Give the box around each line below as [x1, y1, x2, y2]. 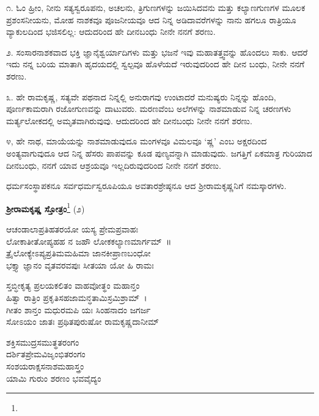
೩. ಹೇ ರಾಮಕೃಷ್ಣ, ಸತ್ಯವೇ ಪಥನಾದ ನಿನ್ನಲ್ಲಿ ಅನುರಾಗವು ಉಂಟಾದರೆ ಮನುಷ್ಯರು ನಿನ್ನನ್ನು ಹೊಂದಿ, [6, 90, 276, 103]
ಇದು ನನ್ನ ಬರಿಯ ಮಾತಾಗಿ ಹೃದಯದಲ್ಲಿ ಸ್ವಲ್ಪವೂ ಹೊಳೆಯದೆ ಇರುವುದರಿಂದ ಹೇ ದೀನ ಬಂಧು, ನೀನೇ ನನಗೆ [6, 58, 304, 70]
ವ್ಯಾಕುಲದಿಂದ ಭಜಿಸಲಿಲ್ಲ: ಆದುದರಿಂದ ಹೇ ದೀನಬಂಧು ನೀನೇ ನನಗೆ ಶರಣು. [6, 25, 216, 38]
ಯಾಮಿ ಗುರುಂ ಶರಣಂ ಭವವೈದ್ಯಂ [6, 371, 101, 384]
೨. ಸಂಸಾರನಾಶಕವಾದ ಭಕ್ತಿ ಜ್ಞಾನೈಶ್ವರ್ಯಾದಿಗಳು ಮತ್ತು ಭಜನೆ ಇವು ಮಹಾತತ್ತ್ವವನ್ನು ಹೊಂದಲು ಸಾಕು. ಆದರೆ [6, 45, 308, 58]
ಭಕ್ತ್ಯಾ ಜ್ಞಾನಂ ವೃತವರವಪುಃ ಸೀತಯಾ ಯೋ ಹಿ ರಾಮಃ [6, 258, 154, 271]
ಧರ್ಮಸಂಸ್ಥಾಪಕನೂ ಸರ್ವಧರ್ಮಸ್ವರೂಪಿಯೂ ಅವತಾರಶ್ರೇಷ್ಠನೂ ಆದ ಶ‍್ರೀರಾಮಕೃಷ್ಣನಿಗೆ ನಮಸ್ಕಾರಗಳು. [6, 179, 287, 192]
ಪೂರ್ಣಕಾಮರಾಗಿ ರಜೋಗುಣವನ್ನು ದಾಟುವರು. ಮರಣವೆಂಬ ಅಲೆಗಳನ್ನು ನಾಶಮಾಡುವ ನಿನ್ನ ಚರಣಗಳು [6, 102, 291, 115]
